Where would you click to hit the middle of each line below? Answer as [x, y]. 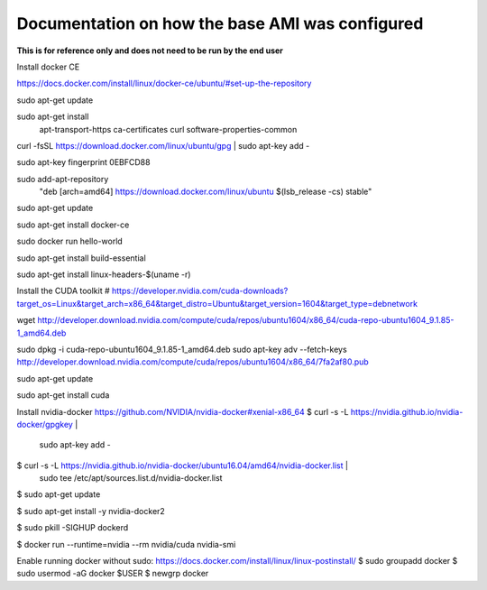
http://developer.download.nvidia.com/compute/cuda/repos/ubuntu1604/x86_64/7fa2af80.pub [193, 362]
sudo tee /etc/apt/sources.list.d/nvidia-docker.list [131, 478]
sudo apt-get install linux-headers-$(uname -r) [104, 274]
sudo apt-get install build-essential [81, 258]
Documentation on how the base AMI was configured [220, 23]
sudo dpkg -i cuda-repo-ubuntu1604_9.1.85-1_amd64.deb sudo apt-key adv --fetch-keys [182, 349]
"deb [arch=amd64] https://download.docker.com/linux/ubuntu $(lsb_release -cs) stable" [206, 192]
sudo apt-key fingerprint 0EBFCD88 [83, 162]
